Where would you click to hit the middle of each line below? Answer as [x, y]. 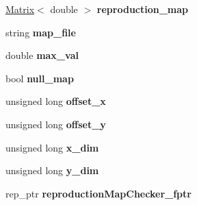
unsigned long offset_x [56, 101]
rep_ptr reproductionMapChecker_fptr [98, 193]
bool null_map [40, 78]
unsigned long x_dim [52, 147]
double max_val [42, 55]
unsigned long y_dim [52, 170]
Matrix [20, 9]
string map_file [41, 32]
